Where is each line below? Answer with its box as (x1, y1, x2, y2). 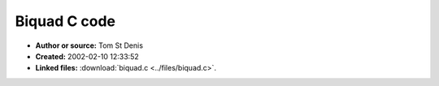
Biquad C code (15, 12, 116, 30)
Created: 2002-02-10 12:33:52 (35, 51, 139, 61)
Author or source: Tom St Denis (35, 41, 144, 50)
